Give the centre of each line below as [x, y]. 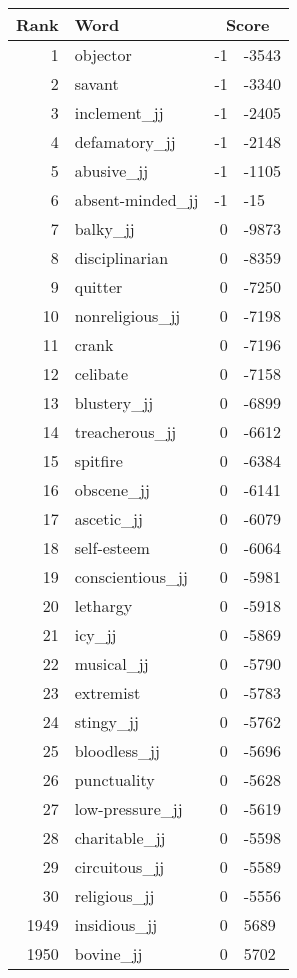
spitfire [98, 460]
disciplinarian [121, 257]
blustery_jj [114, 402]
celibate [101, 373]
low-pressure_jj [128, 808]
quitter [98, 286]
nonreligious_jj [127, 315]
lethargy [103, 605]
